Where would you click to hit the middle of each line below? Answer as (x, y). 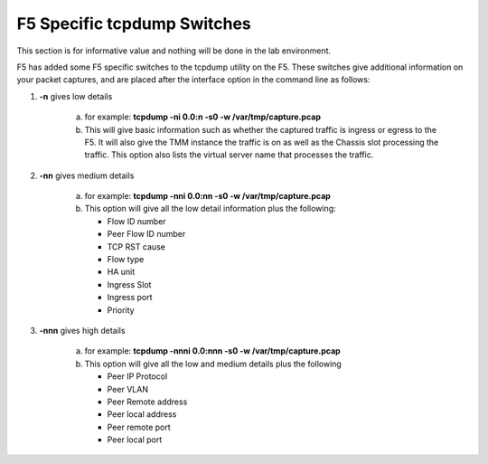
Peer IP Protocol (137, 376)
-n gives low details (76, 96)
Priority (121, 310)
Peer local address (142, 414)
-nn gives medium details (87, 175)
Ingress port (130, 298)
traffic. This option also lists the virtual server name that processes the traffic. (229, 155)
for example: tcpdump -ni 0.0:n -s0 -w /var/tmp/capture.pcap (202, 117)
